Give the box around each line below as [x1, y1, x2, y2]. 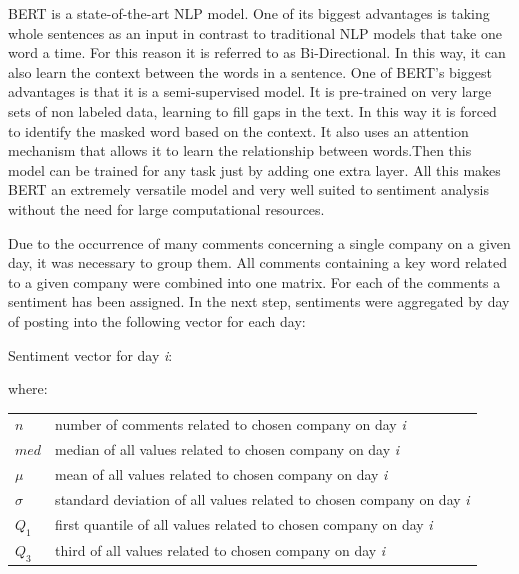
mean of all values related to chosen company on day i [55, 464, 388, 485]
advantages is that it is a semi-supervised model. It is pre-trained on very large [8, 81, 492, 102]
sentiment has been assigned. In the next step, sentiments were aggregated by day [8, 291, 510, 312]
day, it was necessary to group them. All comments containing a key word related [8, 252, 507, 273]
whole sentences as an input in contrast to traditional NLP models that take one [8, 22, 502, 43]
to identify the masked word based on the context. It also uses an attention [8, 120, 469, 141]
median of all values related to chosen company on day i [55, 439, 400, 460]
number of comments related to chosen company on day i [55, 414, 406, 435]
